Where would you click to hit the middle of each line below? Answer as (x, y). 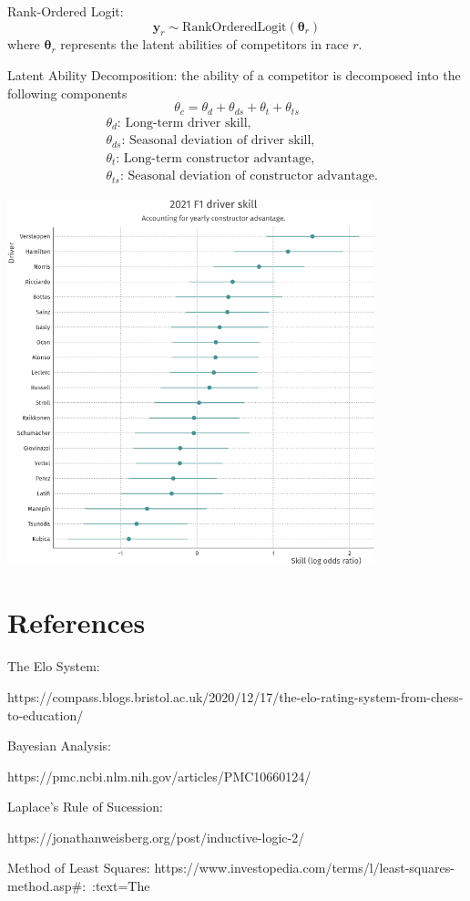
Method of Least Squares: (79, 868)
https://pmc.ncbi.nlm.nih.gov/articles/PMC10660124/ (159, 776)
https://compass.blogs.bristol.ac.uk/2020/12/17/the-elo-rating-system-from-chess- (235, 696)
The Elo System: (54, 666)
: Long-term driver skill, (184, 123)
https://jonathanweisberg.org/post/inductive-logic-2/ (156, 837)
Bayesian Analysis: (59, 746)
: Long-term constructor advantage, (215, 158)
